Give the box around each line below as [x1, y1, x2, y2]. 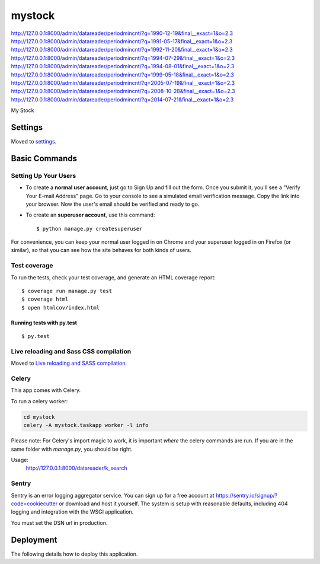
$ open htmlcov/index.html [21, 304, 100, 311]
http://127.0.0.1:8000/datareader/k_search [25, 464, 127, 471]
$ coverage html [21, 296, 69, 302]
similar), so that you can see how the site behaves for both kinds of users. [11, 247, 192, 254]
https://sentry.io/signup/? [215, 492, 278, 499]
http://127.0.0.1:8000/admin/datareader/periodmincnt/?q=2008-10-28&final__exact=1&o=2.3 [11, 88, 235, 95]
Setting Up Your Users [11, 171, 76, 180]
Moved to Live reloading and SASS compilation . [11, 359, 127, 367]
